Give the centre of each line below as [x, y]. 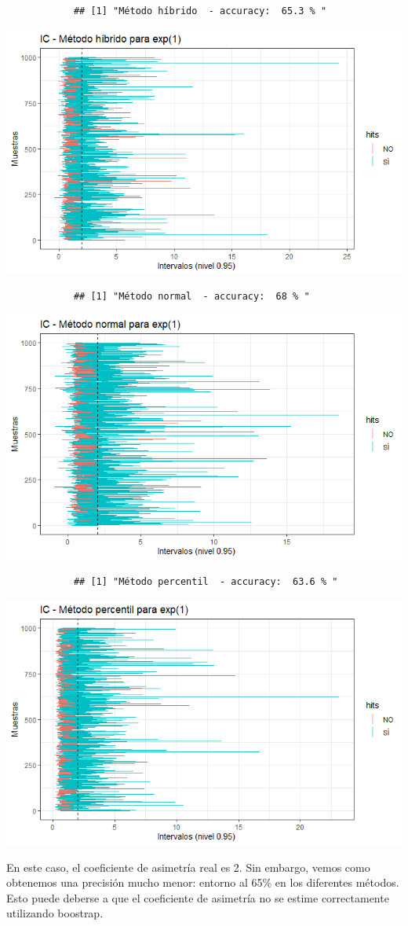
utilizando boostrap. [55, 913]
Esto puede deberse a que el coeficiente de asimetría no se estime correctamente [198, 897]
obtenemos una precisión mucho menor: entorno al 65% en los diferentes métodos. [203, 882]
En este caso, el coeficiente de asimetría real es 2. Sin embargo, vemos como [188, 867]
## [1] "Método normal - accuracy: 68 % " [191, 297]
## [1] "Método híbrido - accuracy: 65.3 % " [200, 11]
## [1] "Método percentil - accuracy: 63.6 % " [206, 582]
